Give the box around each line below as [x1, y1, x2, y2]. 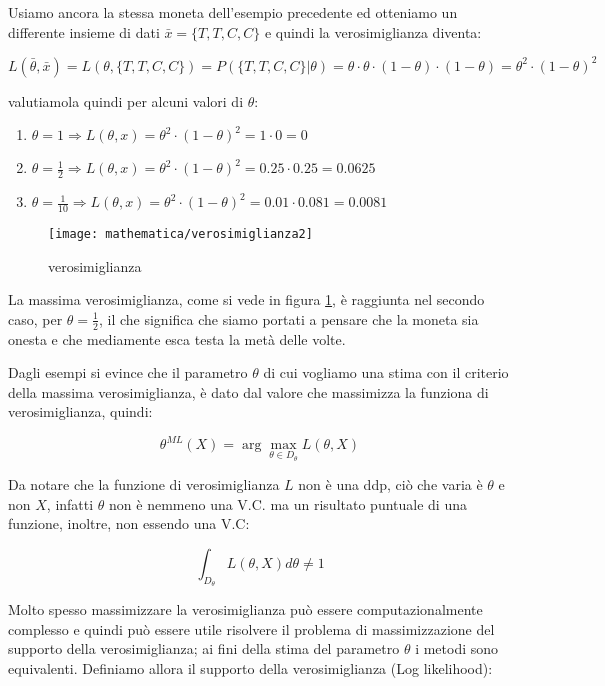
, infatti [46, 493, 94, 514]
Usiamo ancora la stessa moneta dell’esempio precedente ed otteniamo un [8, 2, 458, 22]
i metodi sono [415, 638, 499, 659]
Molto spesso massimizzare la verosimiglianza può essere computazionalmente [8, 599, 483, 620]
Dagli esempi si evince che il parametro [8, 362, 248, 383]
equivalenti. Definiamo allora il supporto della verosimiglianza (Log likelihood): [8, 657, 493, 678]
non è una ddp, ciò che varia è [298, 474, 483, 495]
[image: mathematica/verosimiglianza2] [48, 226, 313, 241]
